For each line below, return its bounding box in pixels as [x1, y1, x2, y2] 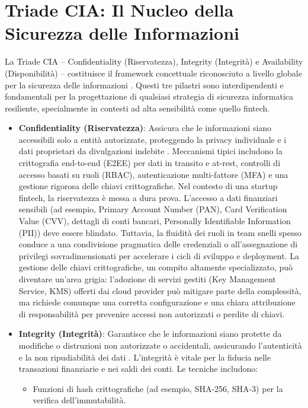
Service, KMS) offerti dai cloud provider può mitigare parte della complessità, [18, 284, 301, 297]
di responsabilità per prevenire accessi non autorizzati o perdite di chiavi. [18, 307, 285, 320]
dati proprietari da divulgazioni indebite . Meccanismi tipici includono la [18, 145, 283, 157]
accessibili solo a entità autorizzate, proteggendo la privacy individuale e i [18, 133, 287, 145]
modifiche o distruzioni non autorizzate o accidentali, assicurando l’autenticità [18, 339, 302, 351]
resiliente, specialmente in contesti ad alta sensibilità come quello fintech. [5, 101, 270, 114]
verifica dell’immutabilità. [33, 394, 126, 406]
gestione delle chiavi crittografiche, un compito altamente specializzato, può [18, 261, 293, 273]
